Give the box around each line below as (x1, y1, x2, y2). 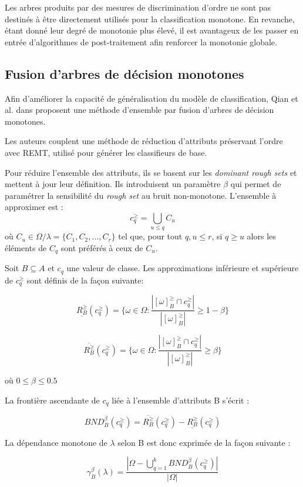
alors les (247, 230, 276, 242)
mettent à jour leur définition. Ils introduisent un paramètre (5, 178, 221, 190)
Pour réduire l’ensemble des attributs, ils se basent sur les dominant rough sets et (5, 166, 297, 178)
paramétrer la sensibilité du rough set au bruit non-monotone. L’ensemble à (5, 189, 277, 201)
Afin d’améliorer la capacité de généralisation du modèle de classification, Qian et (5, 92, 298, 104)
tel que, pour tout (118, 230, 183, 242)
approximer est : (5, 201, 63, 213)
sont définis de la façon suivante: (26, 273, 144, 286)
